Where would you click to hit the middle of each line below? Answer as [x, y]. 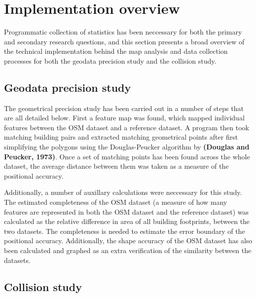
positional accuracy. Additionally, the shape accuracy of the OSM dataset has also [128, 241]
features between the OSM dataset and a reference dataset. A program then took [127, 127]
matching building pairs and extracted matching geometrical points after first [121, 137]
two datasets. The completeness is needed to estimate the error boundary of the [125, 231]
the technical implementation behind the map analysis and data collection [116, 51]
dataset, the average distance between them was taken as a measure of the [116, 166]
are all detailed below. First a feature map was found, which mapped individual [124, 118]
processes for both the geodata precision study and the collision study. [110, 60]
